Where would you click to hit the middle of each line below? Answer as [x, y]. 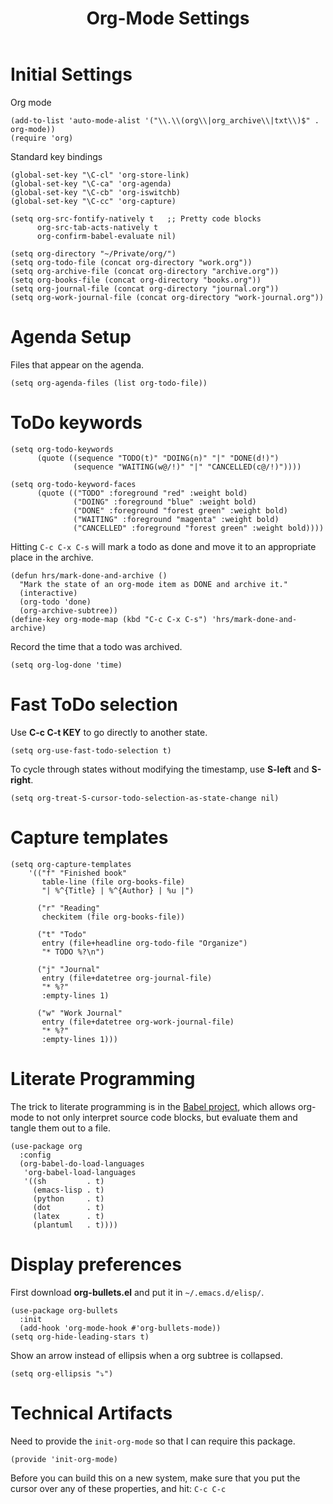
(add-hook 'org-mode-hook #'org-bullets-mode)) [120, 1328]
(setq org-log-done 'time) [66, 665]
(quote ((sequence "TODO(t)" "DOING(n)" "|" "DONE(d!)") [158, 458]
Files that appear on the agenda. [77, 364]
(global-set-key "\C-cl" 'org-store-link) [100, 175]
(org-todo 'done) [55, 602]
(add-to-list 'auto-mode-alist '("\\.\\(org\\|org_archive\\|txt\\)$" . [165, 120]
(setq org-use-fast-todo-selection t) [91, 750]
